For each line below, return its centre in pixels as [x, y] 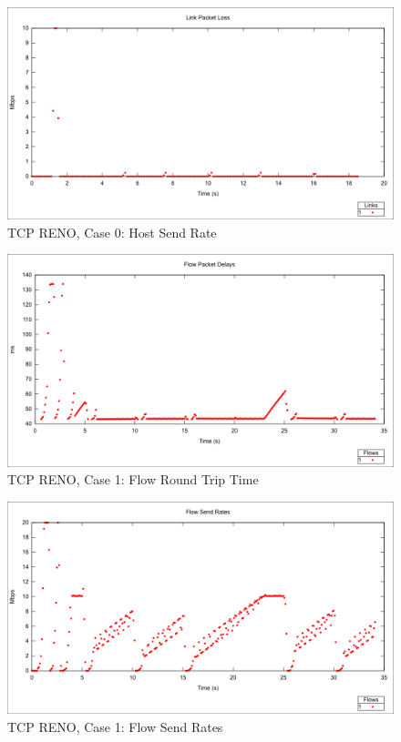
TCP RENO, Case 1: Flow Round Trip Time [133, 479]
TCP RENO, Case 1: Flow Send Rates [115, 726]
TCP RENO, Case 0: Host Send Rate [112, 232]
